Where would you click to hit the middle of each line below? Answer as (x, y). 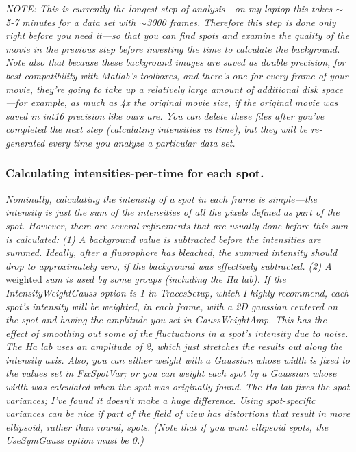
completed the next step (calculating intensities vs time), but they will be (156, 129)
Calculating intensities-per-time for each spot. (135, 173)
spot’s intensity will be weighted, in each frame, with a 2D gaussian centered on (172, 306)
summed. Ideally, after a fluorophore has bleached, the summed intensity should (171, 252)
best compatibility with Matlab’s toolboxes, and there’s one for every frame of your (177, 75)
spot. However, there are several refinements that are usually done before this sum (177, 225)
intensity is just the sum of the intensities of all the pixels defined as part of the (173, 212)
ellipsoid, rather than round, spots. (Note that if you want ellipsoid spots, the (167, 426)
